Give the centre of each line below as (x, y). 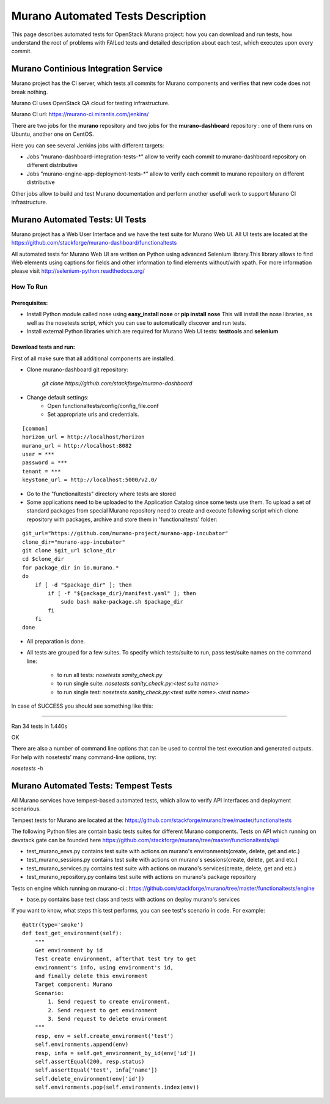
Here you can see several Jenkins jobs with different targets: (88, 145)
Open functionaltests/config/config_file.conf (103, 406)
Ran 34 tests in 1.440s (39, 726)
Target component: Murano (74, 984)
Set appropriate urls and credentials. (93, 414)
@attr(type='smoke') (53, 924)
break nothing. (30, 92)
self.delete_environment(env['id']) (90, 1079)
